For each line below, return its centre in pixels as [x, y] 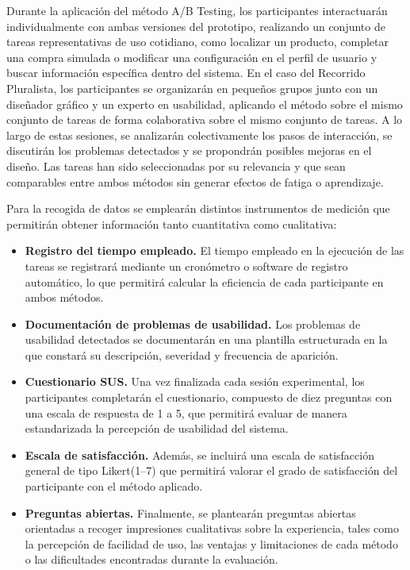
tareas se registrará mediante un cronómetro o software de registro [186, 266]
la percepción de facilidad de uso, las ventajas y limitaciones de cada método [211, 543]
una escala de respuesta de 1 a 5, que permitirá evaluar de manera [186, 412]
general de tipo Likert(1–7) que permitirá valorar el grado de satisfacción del [211, 470]
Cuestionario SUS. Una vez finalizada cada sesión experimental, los [195, 381]
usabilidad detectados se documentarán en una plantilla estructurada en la [206, 339]
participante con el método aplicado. [114, 486]
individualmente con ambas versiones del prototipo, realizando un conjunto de [196, 26]
